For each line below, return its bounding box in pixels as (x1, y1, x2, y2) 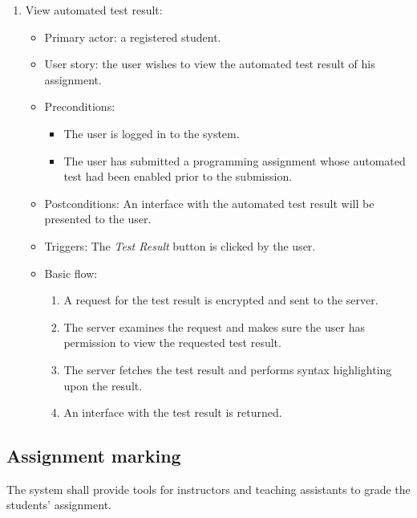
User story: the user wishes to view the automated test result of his (44, 55, 375, 72)
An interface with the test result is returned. (63, 404, 282, 421)
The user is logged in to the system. (63, 124, 240, 141)
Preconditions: (44, 98, 115, 115)
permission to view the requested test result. (63, 334, 281, 351)
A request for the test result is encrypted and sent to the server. (63, 292, 379, 308)
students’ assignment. (6, 496, 111, 513)
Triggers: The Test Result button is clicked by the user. (44, 237, 316, 254)
